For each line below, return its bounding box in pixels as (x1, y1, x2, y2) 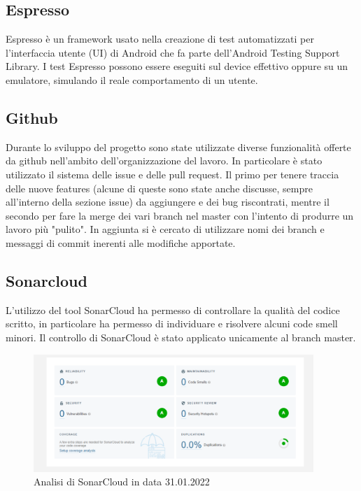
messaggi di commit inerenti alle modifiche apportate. (6, 235, 236, 250)
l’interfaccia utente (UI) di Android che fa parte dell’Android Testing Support (6, 45, 340, 59)
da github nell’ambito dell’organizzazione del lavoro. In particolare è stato (6, 153, 323, 168)
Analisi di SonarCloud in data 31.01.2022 (34, 474, 210, 489)
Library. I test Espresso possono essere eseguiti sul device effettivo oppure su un (6, 59, 348, 73)
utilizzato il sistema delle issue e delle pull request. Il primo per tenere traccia (6, 166, 339, 181)
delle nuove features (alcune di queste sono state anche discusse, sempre (6, 180, 313, 195)
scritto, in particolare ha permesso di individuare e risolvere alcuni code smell (6, 316, 338, 331)
